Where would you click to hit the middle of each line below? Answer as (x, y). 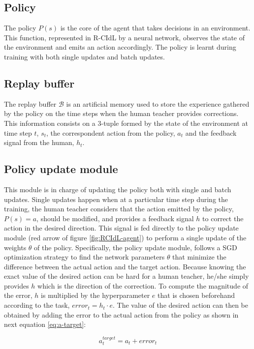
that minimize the (199, 257)
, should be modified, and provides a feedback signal (115, 218)
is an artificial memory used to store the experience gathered (158, 103)
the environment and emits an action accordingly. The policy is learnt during (120, 47)
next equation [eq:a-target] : (45, 324)
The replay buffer (30, 103)
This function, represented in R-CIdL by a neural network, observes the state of (125, 37)
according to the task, (37, 305)
